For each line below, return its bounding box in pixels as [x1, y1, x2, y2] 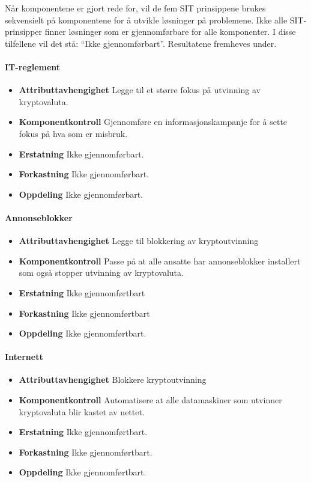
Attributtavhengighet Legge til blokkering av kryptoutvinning [19, 234, 259, 247]
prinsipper [5, 25, 43, 38]
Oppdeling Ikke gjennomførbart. [19, 188, 143, 200]
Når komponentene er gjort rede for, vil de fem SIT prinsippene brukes [5, 2, 266, 14]
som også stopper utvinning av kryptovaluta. [19, 266, 184, 279]
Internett [5, 350, 43, 363]
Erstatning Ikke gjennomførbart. [19, 147, 144, 160]
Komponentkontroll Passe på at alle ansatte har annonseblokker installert [19, 254, 301, 267]
